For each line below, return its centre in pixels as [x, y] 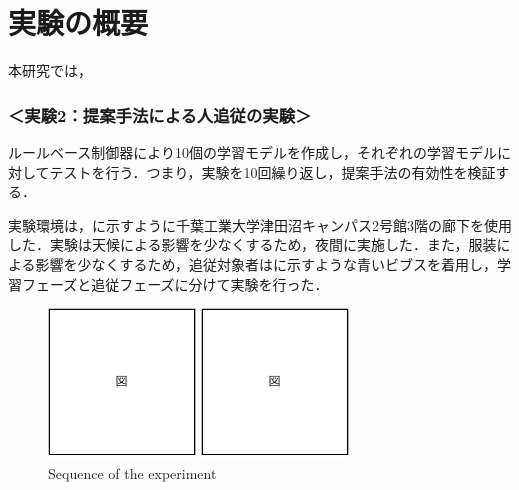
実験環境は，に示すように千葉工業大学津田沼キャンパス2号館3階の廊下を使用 [260, 224]
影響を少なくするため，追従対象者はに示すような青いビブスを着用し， [266, 263]
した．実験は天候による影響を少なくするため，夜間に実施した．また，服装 [252, 244]
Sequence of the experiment [132, 472]
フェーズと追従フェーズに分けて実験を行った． [175, 283]
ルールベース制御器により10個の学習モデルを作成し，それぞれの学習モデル [253, 151]
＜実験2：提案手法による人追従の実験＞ [160, 114]
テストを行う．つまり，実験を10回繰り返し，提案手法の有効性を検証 [272, 171]
